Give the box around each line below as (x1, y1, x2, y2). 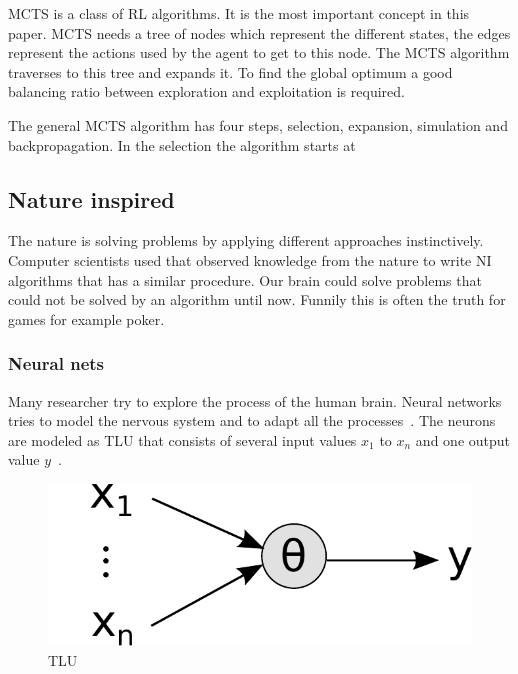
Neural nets (8, 351, 104, 376)
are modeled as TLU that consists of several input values (8, 429, 357, 450)
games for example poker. (8, 308, 165, 329)
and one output (415, 429, 511, 450)
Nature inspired (8, 183, 175, 214)
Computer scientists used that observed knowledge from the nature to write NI (8, 249, 492, 270)
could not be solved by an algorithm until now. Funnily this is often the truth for (8, 289, 506, 310)
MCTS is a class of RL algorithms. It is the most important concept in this (8, 3, 470, 23)
